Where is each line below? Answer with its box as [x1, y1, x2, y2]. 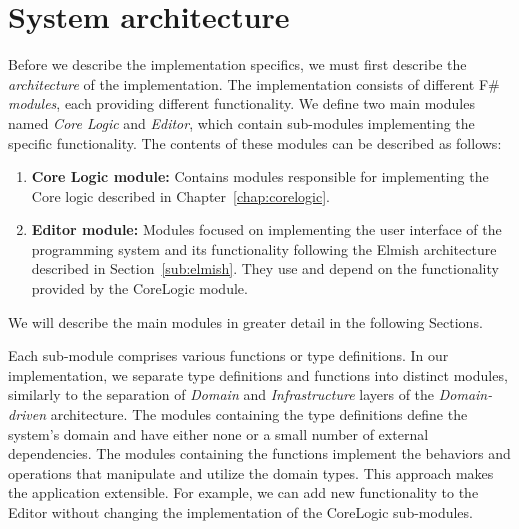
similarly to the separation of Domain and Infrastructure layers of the [8, 384, 435, 405]
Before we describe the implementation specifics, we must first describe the [8, 54, 467, 75]
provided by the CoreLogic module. [31, 278, 248, 299]
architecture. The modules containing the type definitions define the [50, 404, 468, 425]
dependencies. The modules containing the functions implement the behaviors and [8, 443, 511, 464]
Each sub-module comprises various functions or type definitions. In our [8, 345, 449, 366]
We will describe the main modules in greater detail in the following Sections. [8, 311, 483, 332]
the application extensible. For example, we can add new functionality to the [8, 482, 479, 503]
